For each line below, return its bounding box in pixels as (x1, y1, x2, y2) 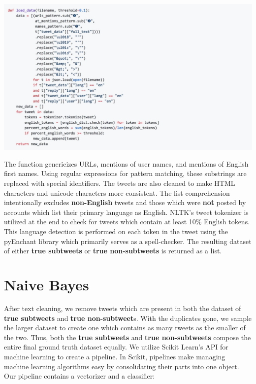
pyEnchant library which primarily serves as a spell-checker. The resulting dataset (4, 236, 252, 246)
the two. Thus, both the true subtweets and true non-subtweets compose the (4, 332, 251, 342)
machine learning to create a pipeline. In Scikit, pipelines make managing (4, 351, 225, 361)
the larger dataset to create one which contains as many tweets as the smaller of (4, 322, 246, 333)
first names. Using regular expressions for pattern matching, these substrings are (4, 168, 247, 178)
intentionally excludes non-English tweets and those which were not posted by (4, 197, 246, 208)
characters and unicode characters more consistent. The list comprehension (4, 187, 230, 198)
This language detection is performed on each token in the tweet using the (4, 226, 228, 237)
